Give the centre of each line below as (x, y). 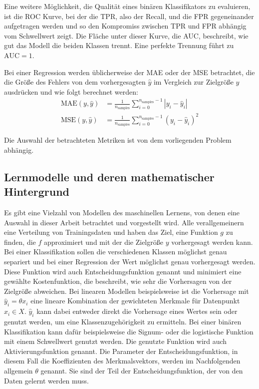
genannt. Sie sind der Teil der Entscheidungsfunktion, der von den (142, 370)
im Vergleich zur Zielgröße (193, 82)
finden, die (20, 242)
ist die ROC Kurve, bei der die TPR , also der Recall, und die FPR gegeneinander (129, 16)
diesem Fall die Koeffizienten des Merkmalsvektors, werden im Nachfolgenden (122, 361)
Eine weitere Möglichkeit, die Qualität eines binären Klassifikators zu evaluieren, (127, 6)
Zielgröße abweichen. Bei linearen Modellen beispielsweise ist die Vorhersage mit (127, 291)
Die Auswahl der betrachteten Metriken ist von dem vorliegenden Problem (118, 140)
